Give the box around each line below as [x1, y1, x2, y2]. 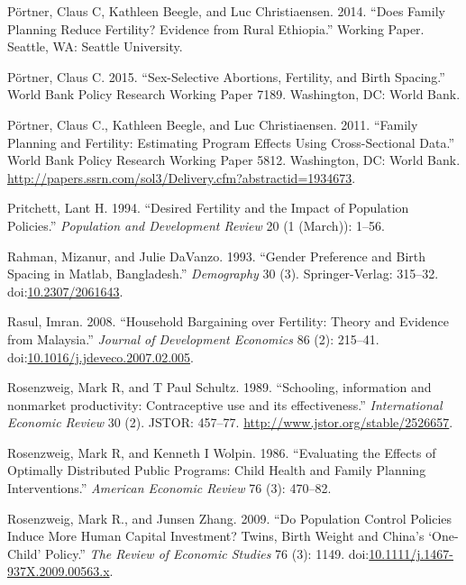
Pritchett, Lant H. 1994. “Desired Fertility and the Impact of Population [7, 198, 409, 217]
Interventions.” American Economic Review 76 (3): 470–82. [7, 479, 332, 498]
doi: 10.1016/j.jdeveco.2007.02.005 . [7, 347, 194, 366]
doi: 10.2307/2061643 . [7, 281, 123, 300]
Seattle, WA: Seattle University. [7, 37, 183, 56]
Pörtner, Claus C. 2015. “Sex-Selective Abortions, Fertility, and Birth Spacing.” [7, 67, 445, 86]
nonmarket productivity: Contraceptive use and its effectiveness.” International [7, 395, 443, 414]
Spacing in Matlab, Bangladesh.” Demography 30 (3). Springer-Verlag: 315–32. [7, 264, 439, 283]
